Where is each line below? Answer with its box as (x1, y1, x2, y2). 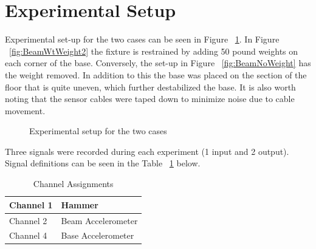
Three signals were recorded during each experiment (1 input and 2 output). (5, 145, 289, 157)
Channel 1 (9, 198, 53, 211)
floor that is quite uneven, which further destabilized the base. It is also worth (5, 80, 296, 93)
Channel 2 (9, 214, 47, 227)
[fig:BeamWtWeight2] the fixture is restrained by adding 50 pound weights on (9, 44, 298, 57)
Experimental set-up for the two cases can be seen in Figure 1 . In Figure (5, 33, 280, 46)
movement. (5, 104, 46, 117)
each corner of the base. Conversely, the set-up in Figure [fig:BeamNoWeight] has (5, 56, 311, 69)
